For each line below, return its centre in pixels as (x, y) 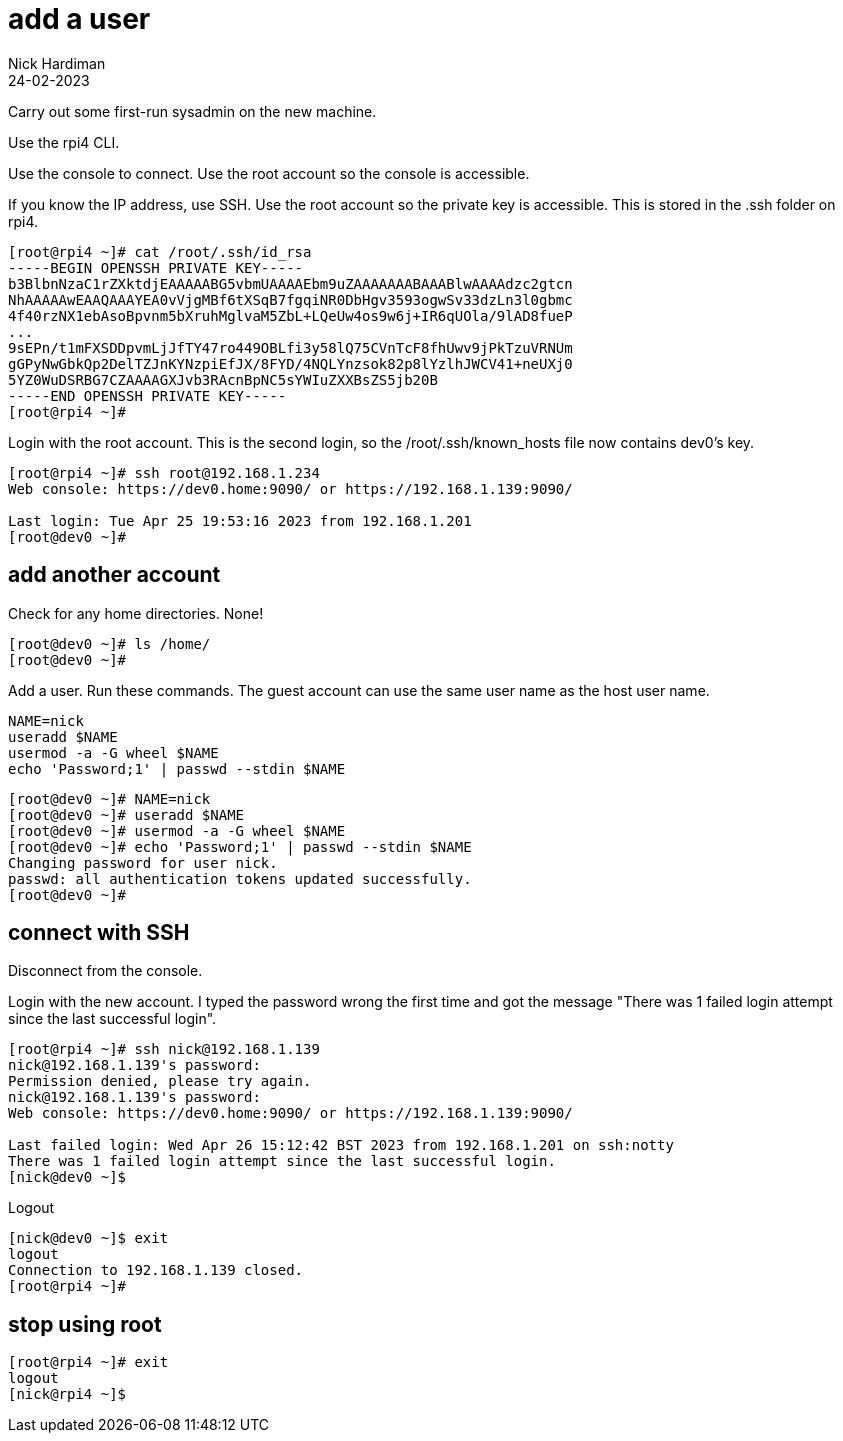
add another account (114, 575)
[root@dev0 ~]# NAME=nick (109, 798)
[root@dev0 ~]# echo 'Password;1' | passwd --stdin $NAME (240, 846)
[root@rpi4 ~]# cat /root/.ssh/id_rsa (160, 251)
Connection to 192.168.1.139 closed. (156, 1270)
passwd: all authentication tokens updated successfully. (240, 878)
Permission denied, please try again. (160, 1081)
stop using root (85, 1324)
